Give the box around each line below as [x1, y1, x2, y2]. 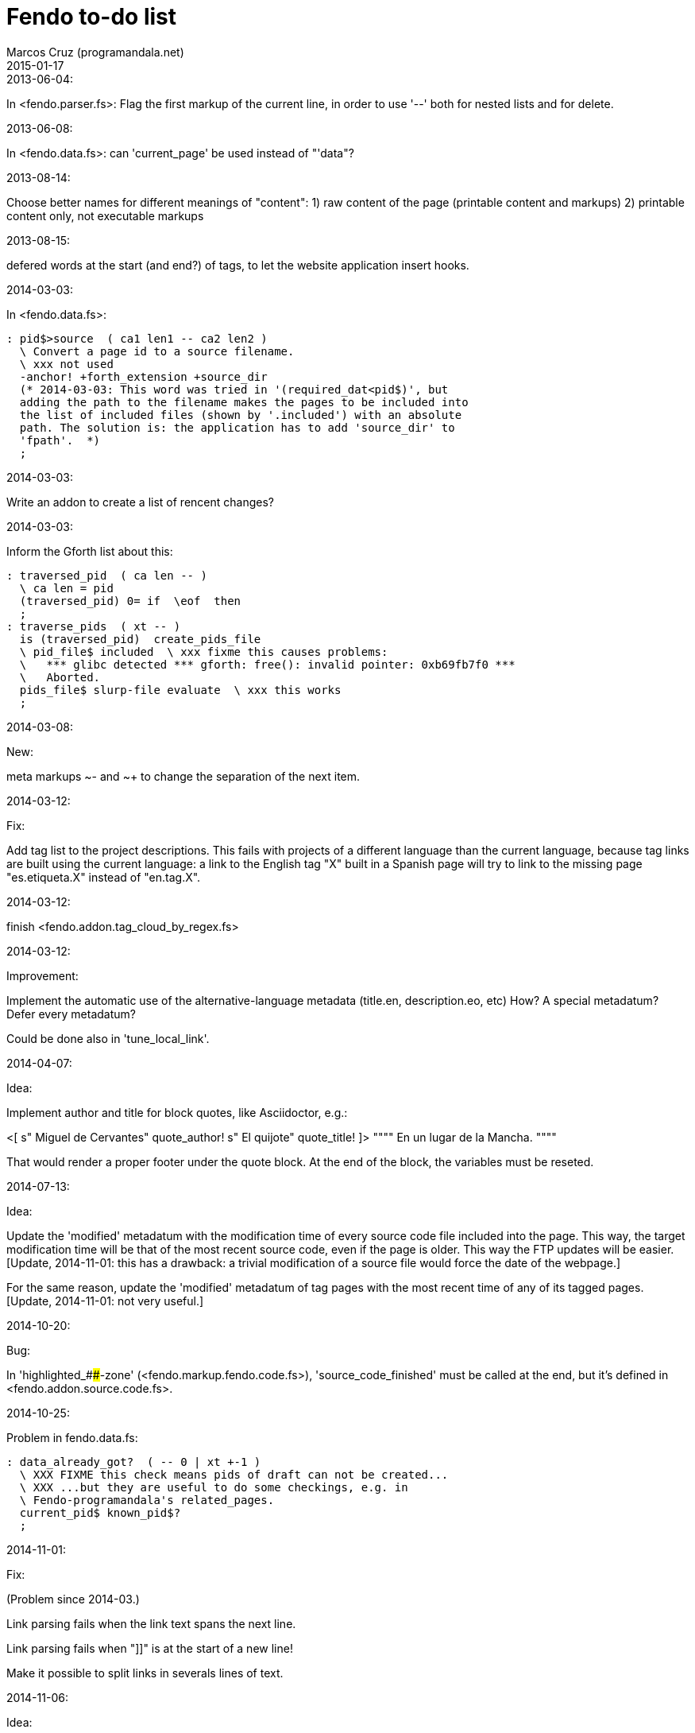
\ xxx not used [19, 357, 114, 370]
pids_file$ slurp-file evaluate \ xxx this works [19, 683, 342, 696]
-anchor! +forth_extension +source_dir [19, 370, 268, 383]
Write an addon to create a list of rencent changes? [6, 494, 274, 509]
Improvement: [6, 968, 79, 983]
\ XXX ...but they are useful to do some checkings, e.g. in [19, 1480, 408, 1494]
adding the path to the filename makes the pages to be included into [19, 395, 469, 409]
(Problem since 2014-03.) [6, 1591, 140, 1606]
